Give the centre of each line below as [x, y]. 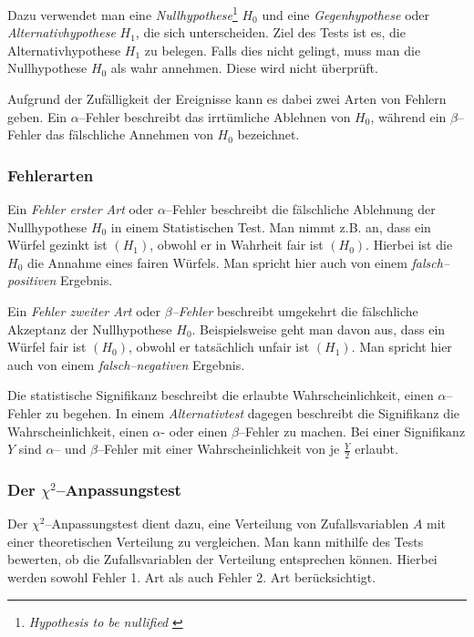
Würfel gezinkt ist [57, 245]
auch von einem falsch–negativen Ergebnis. [126, 364]
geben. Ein [37, 116]
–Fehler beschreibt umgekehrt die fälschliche [295, 311]
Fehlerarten [51, 175]
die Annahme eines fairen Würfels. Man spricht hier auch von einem [217, 262]
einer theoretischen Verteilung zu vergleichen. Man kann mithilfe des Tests [216, 541]
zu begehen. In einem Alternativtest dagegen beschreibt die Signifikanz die [253, 412]
